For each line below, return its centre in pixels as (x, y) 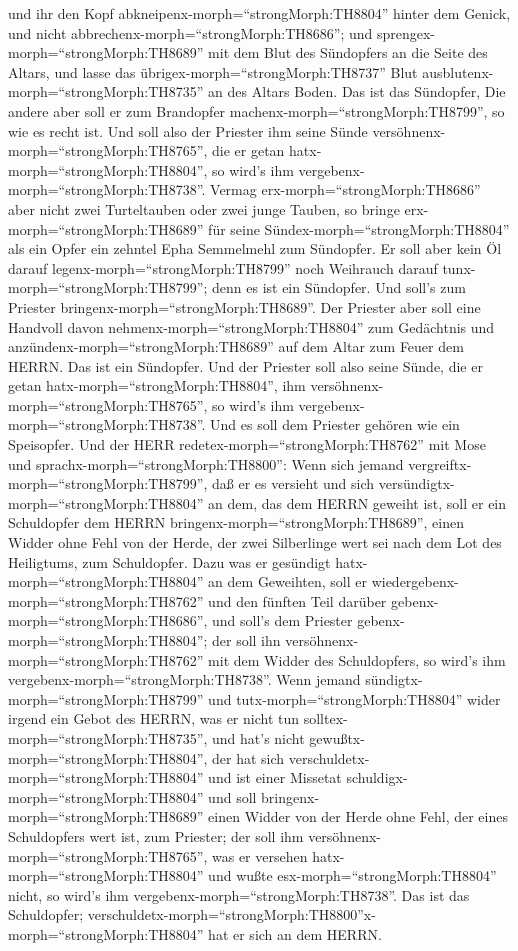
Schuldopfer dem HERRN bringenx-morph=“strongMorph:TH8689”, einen (236, 522)
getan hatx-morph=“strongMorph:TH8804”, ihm (157, 385)
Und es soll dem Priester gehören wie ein (335, 424)
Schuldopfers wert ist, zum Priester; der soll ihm (156, 835)
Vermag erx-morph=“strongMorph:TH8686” (345, 189)
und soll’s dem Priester (282, 620)
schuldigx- (377, 777)
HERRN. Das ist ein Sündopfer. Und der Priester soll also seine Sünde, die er (245, 365)
